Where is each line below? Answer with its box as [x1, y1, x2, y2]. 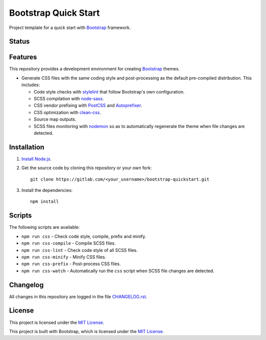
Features [9, 53, 37, 62]
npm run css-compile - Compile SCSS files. [21, 240, 116, 246]
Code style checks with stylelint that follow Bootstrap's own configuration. [33, 89, 185, 94]
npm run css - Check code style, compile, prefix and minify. [21, 233, 146, 239]
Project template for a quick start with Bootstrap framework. [9, 25, 131, 31]
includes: [21, 82, 40, 88]
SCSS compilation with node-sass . [33, 96, 104, 102]
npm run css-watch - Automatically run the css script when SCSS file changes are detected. [21, 268, 214, 274]
